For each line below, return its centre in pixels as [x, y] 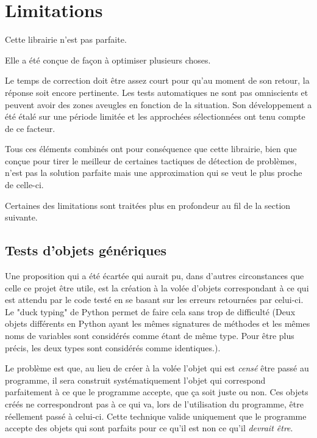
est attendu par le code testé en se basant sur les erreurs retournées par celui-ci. [154, 300]
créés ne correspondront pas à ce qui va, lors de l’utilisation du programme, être [154, 403]
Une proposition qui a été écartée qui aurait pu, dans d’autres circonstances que [155, 276]
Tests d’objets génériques [86, 250]
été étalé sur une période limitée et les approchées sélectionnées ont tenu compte [155, 116]
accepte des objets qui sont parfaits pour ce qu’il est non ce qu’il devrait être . [149, 428]
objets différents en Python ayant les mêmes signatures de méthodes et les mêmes [158, 323]
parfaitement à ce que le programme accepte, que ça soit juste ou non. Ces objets [157, 392]
